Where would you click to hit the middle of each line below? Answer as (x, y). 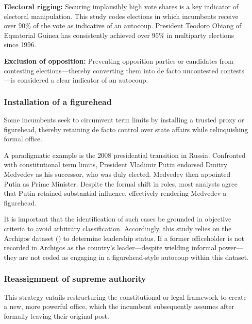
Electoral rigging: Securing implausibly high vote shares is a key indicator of (121, 6)
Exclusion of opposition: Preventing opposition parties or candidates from (119, 60)
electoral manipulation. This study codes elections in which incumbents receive (121, 16)
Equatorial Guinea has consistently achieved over (77, 35)
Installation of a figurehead (58, 101)
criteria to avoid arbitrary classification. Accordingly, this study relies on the (118, 228)
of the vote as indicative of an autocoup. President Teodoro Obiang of (137, 26)
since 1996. (20, 44)
